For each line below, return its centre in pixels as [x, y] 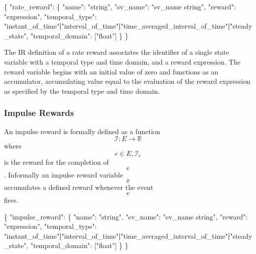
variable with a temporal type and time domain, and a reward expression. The [122, 61]
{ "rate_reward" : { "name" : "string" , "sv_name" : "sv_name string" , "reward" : [120, 6]
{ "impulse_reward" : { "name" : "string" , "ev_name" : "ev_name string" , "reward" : [126, 216]
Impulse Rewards [39, 113]
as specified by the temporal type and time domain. [82, 91]
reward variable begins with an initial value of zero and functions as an [111, 71]
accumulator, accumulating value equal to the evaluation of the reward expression [127, 81]
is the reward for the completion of [56, 162]
